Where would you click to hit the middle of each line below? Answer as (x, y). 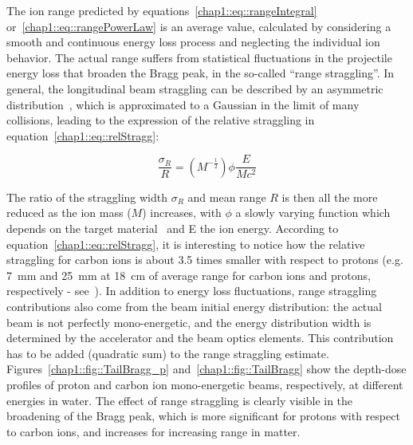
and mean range (227, 197)
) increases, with (182, 213)
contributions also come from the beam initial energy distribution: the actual (194, 306)
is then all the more (330, 197)
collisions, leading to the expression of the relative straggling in (161, 120)
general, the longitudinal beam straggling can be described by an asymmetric (195, 88)
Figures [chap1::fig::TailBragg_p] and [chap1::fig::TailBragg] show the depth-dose (206, 369)
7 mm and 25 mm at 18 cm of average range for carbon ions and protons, (189, 275)
